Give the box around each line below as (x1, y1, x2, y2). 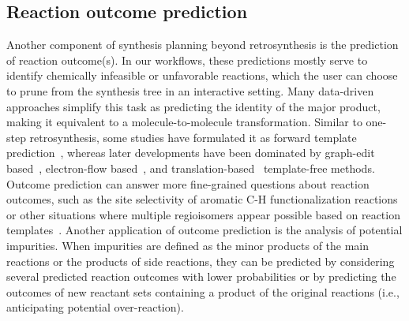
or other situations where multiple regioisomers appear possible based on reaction (6, 206, 400, 222)
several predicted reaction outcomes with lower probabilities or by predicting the (6, 268, 396, 285)
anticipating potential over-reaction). (6, 299, 184, 315)
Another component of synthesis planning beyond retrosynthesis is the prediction (6, 36, 399, 53)
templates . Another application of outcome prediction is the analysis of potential (6, 222, 403, 238)
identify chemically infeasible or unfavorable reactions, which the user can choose (6, 67, 398, 84)
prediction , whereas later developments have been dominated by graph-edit (6, 144, 375, 161)
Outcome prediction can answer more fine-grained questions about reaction (6, 175, 370, 192)
